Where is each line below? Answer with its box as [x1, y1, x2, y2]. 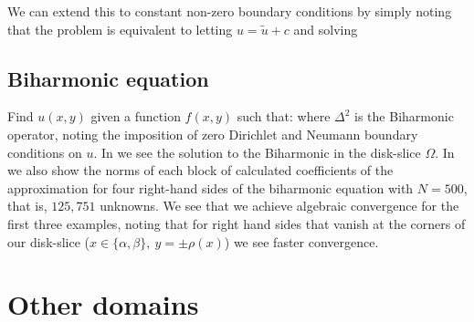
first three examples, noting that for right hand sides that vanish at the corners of [7, 213, 466, 233]
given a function [90, 107, 181, 126]
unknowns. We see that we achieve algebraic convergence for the [100, 196, 459, 215]
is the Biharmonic [354, 107, 454, 126]
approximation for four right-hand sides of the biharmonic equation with [7, 178, 414, 197]
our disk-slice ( [7, 232, 90, 251]
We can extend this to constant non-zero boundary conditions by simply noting [7, 2, 452, 20]
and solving [293, 19, 358, 38]
